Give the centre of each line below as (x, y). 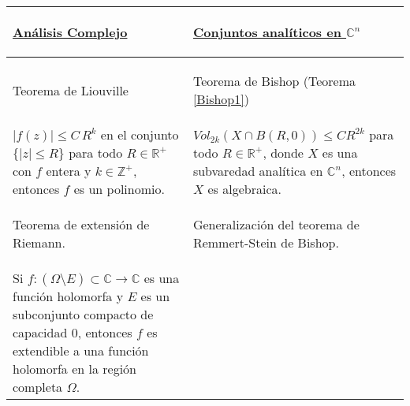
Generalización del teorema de (276, 224)
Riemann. (39, 242)
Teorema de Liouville (71, 90)
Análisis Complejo (70, 32)
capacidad (40, 332)
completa (38, 387)
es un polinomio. (119, 189)
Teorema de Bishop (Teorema (274, 81)
